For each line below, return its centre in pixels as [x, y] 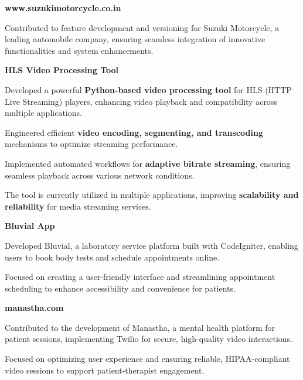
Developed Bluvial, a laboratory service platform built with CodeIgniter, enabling [151, 245]
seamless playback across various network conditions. [100, 175]
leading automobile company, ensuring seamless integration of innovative [135, 39]
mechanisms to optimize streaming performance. [91, 144]
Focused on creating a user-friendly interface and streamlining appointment [140, 277]
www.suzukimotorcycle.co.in [63, 8]
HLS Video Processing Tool [62, 70]
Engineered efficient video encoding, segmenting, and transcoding [134, 132]
